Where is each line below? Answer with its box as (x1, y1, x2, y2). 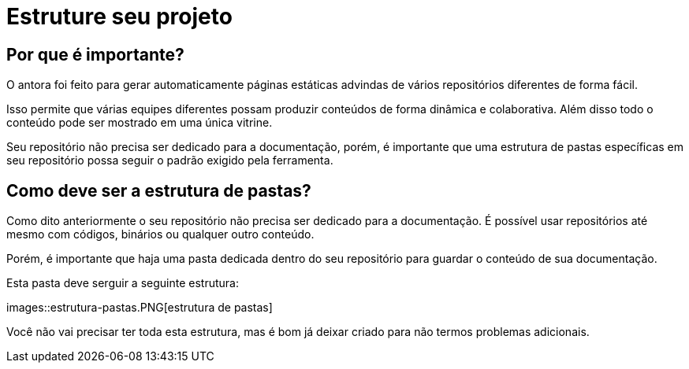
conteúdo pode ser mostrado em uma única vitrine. (6, 116, 273, 130)
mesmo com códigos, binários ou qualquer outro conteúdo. (6, 227, 315, 242)
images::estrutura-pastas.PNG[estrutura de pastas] (6, 301, 273, 315)
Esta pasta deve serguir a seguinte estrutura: (6, 276, 239, 290)
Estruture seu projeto (6, 3, 233, 30)
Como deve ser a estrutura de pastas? (6, 180, 311, 201)
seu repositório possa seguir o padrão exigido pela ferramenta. (6, 153, 333, 168)
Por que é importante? (6, 44, 184, 65)
